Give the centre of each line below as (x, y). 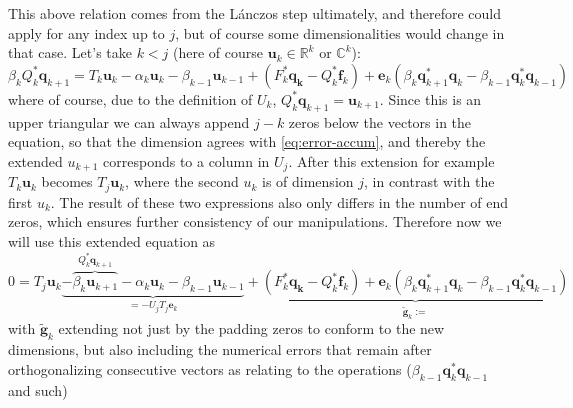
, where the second (182, 181)
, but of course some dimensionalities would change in (340, 32)
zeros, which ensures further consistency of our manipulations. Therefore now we (255, 221)
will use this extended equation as (112, 240)
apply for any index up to (86, 32)
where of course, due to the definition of (130, 98)
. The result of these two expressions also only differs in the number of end (279, 201)
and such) (38, 389)
